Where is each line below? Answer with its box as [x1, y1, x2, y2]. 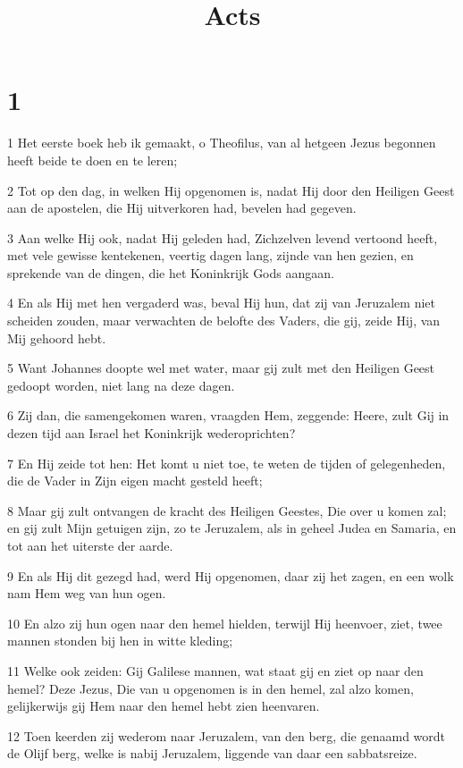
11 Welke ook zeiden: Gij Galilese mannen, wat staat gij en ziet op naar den [7, 661, 424, 679]
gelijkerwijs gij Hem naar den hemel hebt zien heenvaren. [7, 696, 320, 715]
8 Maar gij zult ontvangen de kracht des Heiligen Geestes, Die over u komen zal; [7, 501, 447, 519]
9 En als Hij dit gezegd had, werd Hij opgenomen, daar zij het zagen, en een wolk [7, 566, 454, 585]
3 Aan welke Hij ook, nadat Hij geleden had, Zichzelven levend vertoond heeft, [7, 228, 438, 247]
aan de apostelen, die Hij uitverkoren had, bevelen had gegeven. [7, 198, 357, 217]
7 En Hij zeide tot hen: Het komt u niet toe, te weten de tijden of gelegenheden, [7, 453, 446, 472]
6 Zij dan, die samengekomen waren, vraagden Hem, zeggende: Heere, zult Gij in [7, 406, 450, 425]
